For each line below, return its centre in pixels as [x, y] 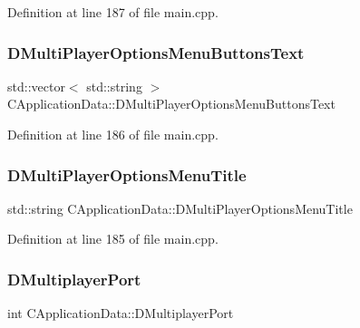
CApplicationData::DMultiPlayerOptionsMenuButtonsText [171, 104]
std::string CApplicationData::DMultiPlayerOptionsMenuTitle [180, 208]
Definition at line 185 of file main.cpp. [113, 239]
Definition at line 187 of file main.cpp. [113, 12]
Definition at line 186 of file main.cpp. [113, 134]
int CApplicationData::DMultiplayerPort [121, 313]
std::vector [36, 86]
